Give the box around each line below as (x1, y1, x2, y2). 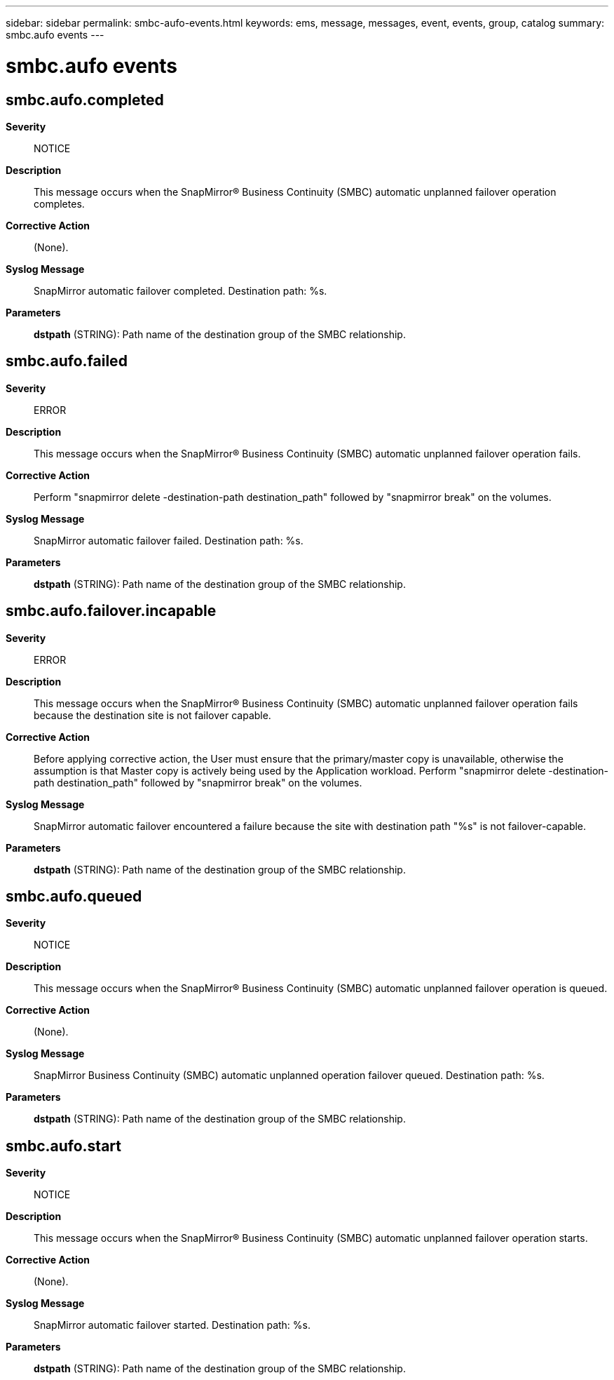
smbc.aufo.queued (6, 887, 142, 906)
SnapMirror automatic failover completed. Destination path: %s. (34, 284, 327, 297)
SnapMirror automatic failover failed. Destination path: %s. (34, 534, 303, 547)
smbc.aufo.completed (6, 91, 164, 109)
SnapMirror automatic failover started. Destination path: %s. (34, 1319, 311, 1332)
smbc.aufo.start (6, 1137, 121, 1155)
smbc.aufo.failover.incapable (6, 602, 217, 620)
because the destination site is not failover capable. (34, 709, 271, 721)
